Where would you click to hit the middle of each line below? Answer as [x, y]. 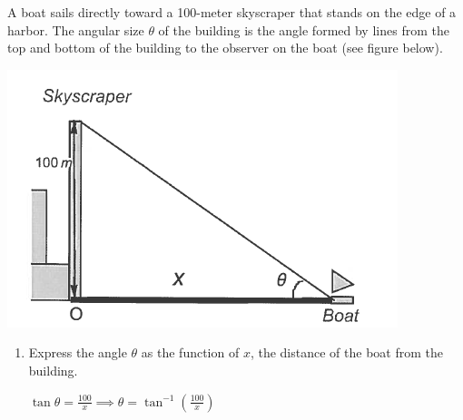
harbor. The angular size [76, 29]
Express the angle [78, 352]
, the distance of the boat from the [346, 352]
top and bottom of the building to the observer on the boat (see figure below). [225, 48]
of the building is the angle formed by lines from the [304, 29]
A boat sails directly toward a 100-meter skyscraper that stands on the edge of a [232, 12]
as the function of [190, 352]
